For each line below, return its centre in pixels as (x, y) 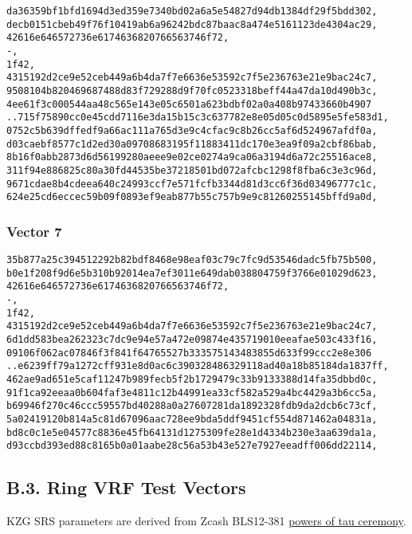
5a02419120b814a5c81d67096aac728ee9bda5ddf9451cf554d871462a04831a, (192, 419)
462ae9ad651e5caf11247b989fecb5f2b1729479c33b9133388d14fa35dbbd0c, (192, 379)
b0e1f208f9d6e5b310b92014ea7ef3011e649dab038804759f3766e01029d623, (192, 273)
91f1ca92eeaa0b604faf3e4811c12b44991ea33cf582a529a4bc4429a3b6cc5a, (192, 393)
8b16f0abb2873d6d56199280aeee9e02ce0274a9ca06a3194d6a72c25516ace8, (192, 157)
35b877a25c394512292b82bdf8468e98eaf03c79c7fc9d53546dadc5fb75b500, (192, 260)
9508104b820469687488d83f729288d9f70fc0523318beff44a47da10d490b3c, (192, 90)
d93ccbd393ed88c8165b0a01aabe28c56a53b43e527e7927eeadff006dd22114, (192, 446)
